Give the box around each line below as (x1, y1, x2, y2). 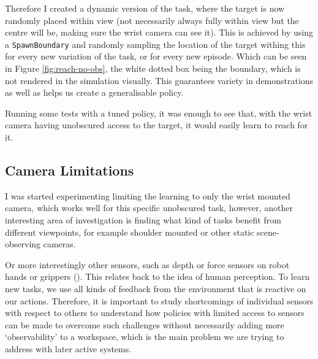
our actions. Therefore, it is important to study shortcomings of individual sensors (5, 294, 314, 307)
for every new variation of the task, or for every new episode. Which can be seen (5, 50, 307, 63)
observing (5, 237, 41, 250)
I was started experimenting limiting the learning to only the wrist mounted (5, 189, 290, 202)
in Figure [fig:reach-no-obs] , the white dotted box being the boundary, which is (5, 62, 301, 75)
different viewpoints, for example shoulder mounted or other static (5, 225, 254, 238)
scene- (257, 225, 279, 238)
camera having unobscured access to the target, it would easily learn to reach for (5, 118, 308, 131)
